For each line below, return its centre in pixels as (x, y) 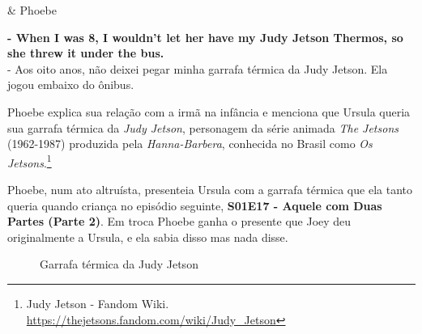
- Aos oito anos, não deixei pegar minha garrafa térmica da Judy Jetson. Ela (198, 68)
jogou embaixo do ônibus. (71, 85)
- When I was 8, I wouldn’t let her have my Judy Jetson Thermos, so (205, 37)
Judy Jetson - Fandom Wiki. (98, 303)
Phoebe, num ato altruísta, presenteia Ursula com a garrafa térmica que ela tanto (210, 189)
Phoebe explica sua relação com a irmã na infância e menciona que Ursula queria (209, 111)
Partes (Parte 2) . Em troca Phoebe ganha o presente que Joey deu (179, 221)
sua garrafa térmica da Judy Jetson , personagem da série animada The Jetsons (203, 127)
